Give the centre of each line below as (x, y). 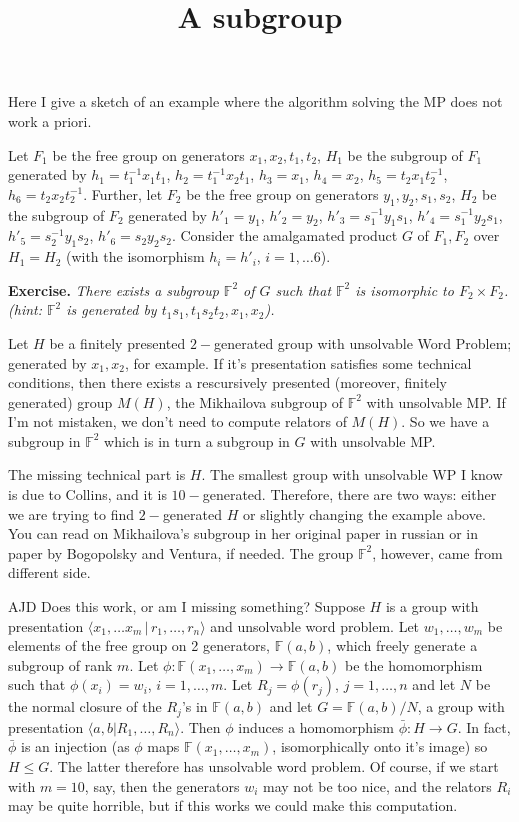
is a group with (432, 606)
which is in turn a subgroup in (197, 440)
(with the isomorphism (135, 256)
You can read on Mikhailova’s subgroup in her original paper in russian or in (243, 533)
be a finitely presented (117, 342)
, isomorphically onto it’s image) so (380, 746)
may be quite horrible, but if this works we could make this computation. (233, 805)
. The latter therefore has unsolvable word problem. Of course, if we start (274, 766)
